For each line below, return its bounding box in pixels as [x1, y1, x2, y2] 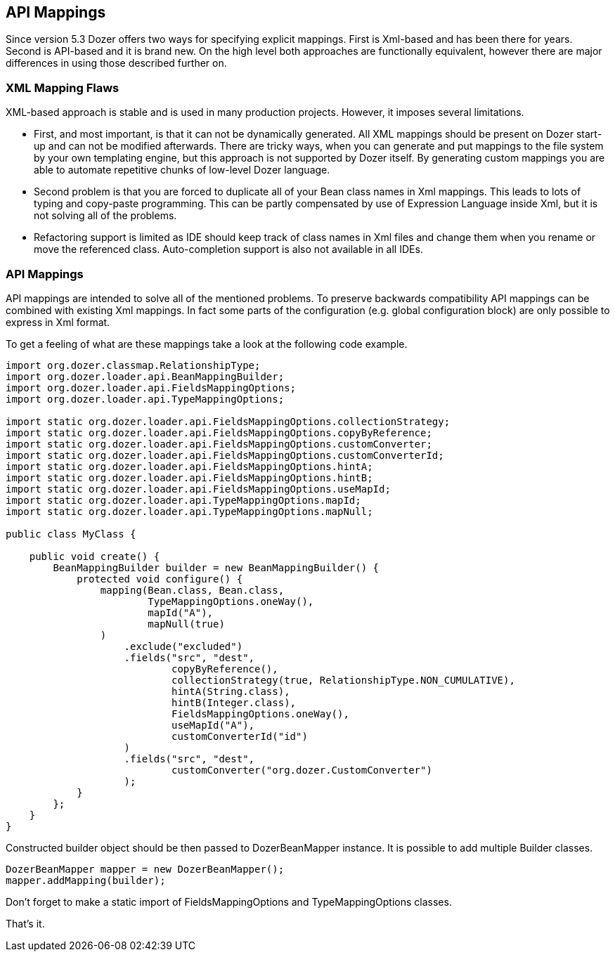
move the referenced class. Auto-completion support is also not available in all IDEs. [34, 243, 423, 256]
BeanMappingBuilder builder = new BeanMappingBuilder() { [53, 561, 380, 573]
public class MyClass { [6, 528, 136, 540]
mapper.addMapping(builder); [6, 874, 166, 886]
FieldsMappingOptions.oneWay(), [171, 708, 349, 720]
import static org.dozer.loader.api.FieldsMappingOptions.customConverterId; [6, 449, 444, 461]
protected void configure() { [77, 573, 243, 585]
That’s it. [6, 917, 45, 930]
